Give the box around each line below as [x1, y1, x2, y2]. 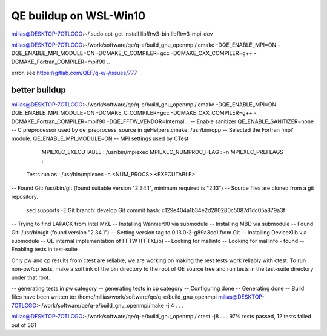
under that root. [11, 274, 51, 281]
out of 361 [11, 321, 36, 329]
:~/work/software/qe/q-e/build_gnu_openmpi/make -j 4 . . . [36, 302, 183, 309]
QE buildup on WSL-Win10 [11, 9, 145, 22]
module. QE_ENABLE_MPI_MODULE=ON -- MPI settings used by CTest [11, 135, 189, 142]
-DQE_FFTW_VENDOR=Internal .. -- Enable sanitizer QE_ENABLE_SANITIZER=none [107, 118, 314, 125]
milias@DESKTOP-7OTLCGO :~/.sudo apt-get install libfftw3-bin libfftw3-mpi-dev [11, 30, 213, 37]
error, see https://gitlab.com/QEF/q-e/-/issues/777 [11, 69, 137, 77]
